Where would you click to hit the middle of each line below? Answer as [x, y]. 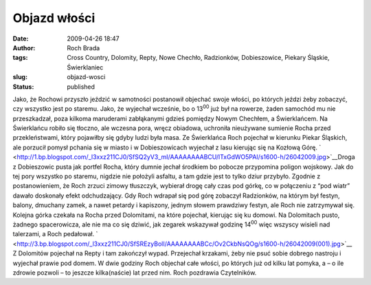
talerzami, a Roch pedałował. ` [55, 234]
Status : [23, 87]
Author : [24, 47]
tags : [20, 58]
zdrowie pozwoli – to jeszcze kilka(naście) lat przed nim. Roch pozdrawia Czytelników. [135, 273]
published [81, 87]
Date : [21, 39]
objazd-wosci [86, 77]
